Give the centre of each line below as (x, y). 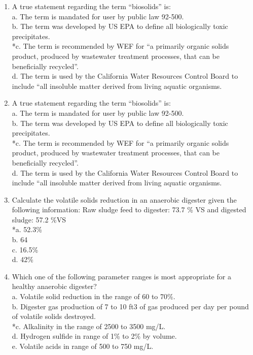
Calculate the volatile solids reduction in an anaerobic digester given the (124, 199)
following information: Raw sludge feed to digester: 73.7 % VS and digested (129, 209)
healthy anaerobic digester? (54, 286)
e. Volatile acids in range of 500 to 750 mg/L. (83, 346)
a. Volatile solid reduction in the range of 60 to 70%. (94, 296)
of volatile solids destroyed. (54, 316)
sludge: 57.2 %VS (39, 219)
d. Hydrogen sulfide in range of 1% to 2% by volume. (94, 336)
